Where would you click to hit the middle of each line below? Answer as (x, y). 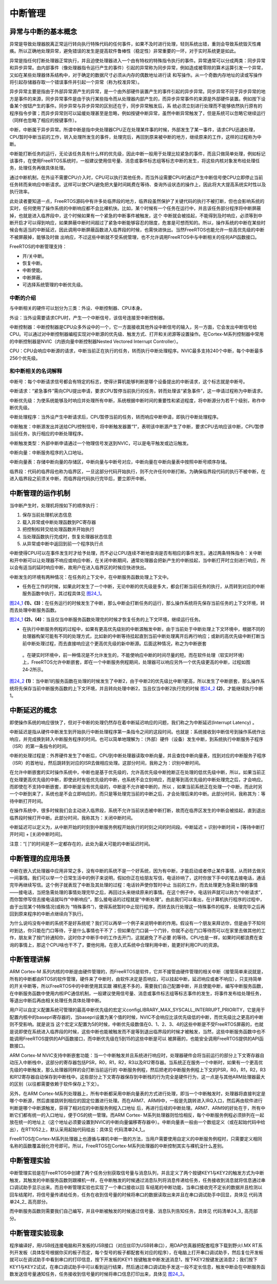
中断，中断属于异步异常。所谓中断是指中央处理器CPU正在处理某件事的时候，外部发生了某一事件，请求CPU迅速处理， (134, 130)
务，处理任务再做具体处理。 (39, 168)
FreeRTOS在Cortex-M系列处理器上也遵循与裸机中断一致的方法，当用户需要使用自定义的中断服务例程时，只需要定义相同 (136, 1139)
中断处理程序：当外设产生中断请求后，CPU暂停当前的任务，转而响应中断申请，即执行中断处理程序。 (115, 417)
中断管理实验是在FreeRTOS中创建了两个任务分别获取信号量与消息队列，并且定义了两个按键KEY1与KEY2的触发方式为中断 (137, 1173)
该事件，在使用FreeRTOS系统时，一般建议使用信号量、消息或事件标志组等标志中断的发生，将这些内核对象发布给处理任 (135, 160)
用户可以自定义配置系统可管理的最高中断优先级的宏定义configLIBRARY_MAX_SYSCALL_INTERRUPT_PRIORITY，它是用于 (137, 1010)
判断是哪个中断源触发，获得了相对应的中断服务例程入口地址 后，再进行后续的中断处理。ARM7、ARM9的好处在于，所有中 (137, 1108)
